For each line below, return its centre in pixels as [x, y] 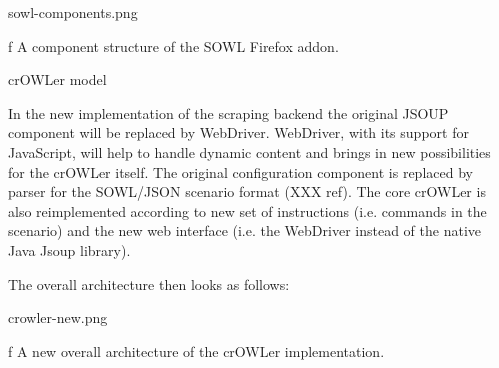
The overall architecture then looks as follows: [149, 283]
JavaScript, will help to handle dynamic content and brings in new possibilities [249, 151]
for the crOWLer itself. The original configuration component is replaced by [240, 171]
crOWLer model [57, 79]
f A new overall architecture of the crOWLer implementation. [196, 350]
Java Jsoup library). [69, 249]
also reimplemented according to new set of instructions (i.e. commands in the [247, 210]
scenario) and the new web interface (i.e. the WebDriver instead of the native [244, 230]
